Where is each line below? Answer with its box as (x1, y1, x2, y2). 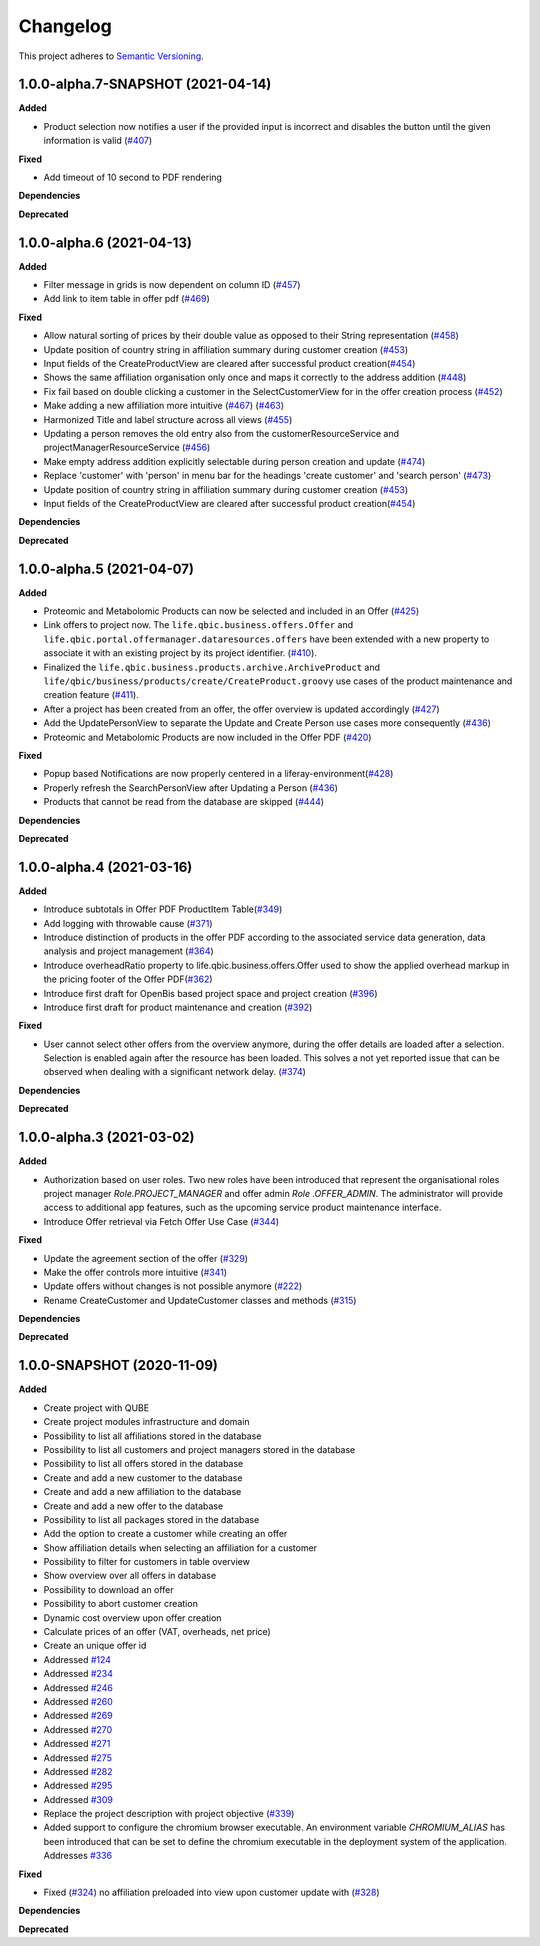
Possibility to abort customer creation (43, 1598, 199, 1610)
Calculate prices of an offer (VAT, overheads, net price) (43, 1626, 272, 1638)
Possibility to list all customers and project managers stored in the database (43, 1443, 356, 1455)
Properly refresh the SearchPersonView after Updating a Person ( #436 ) (43, 781, 339, 794)
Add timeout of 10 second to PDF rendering (43, 171, 222, 184)
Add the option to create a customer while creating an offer (43, 1528, 288, 1540)
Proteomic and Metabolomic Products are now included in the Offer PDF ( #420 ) (43, 731, 372, 743)
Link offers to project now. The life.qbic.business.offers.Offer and (43, 619, 354, 631)
